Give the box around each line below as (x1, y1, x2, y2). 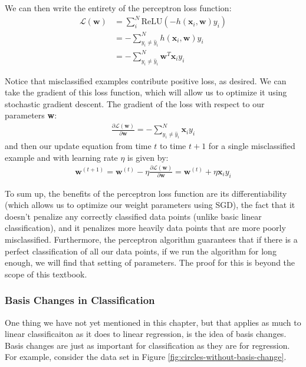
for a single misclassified (208, 140, 295, 152)
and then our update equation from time (5, 140, 152, 152)
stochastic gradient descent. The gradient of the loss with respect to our (5, 97, 265, 110)
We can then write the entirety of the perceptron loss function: (5, 2, 232, 14)
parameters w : (5, 109, 57, 121)
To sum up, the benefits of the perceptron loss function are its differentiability (5, 187, 287, 199)
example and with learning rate (5, 151, 118, 163)
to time (160, 140, 186, 152)
